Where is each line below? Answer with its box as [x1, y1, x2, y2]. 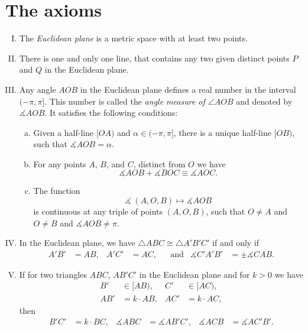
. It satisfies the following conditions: [44, 106, 178, 119]
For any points [33, 157, 86, 170]
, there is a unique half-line [173, 126, 271, 138]
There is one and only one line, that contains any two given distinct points [19, 51, 290, 64]
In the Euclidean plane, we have [19, 236, 135, 249]
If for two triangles [19, 268, 87, 280]
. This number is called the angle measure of [44, 95, 205, 107]
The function [33, 184, 80, 197]
